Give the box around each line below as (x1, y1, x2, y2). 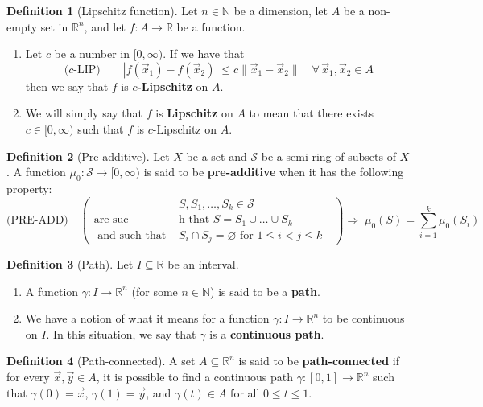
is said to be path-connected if (238, 352, 399, 369)
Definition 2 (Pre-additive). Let (6, 147, 170, 164)
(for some (131, 282, 178, 299)
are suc (93, 214, 129, 226)
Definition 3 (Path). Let (6, 256, 134, 273)
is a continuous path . (209, 325, 324, 342)
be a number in (54, 45, 130, 62)
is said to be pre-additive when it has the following (143, 163, 404, 180)
